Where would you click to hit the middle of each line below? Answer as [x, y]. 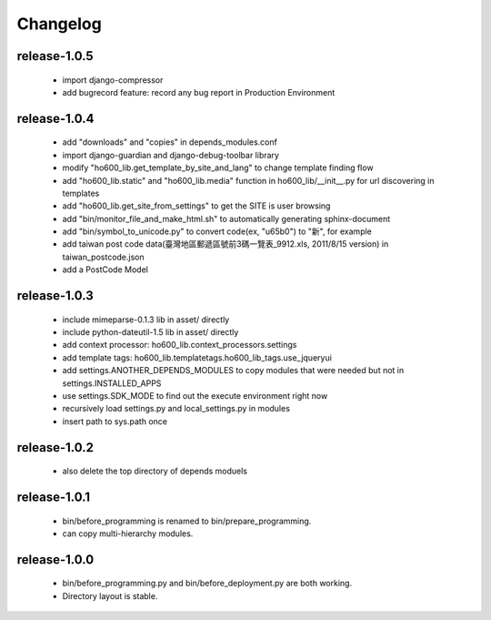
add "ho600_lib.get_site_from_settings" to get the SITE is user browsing [196, 206]
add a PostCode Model [105, 269]
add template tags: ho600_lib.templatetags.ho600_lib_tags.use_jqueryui [197, 357]
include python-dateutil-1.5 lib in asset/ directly [150, 332]
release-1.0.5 [55, 56]
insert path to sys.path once [115, 421]
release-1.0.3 [55, 296]
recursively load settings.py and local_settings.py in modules [176, 409]
